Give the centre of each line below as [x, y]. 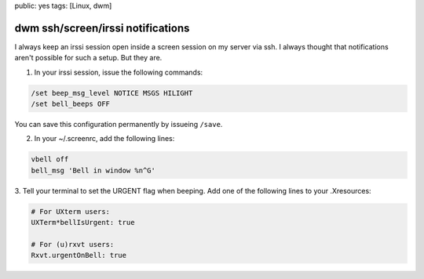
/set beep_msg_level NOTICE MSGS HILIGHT [112, 93]
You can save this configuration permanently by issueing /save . [119, 125]
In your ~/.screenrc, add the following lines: [104, 139]
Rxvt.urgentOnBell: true [79, 255]
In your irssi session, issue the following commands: [119, 72]
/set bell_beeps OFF [70, 104]
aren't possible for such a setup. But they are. [88, 58]
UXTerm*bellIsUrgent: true [83, 223]
